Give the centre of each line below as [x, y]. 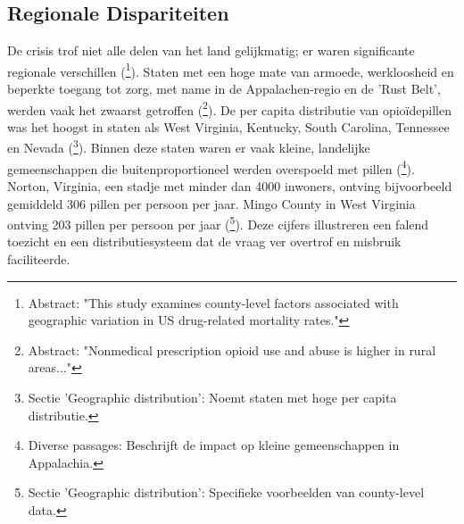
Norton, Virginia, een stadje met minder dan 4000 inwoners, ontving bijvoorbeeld [230, 185]
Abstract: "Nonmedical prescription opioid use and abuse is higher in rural [232, 349]
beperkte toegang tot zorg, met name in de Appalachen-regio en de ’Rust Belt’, [224, 89]
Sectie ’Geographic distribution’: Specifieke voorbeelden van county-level [226, 492]
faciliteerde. [39, 259]
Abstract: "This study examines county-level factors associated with [213, 302]
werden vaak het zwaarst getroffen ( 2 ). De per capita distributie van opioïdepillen [229, 108]
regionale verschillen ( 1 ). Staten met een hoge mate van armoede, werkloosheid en [231, 70]
